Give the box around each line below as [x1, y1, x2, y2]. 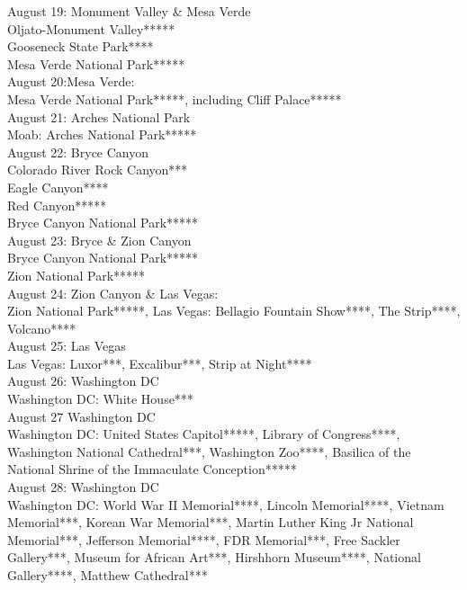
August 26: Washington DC [7, 371, 159, 390]
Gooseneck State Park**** [7, 37, 154, 56]
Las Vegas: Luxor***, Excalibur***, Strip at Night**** [7, 353, 312, 372]
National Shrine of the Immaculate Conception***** [7, 460, 297, 478]
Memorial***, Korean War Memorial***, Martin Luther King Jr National [7, 513, 414, 532]
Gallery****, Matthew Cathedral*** [7, 566, 208, 584]
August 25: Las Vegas [7, 336, 126, 355]
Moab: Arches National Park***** [7, 125, 197, 144]
